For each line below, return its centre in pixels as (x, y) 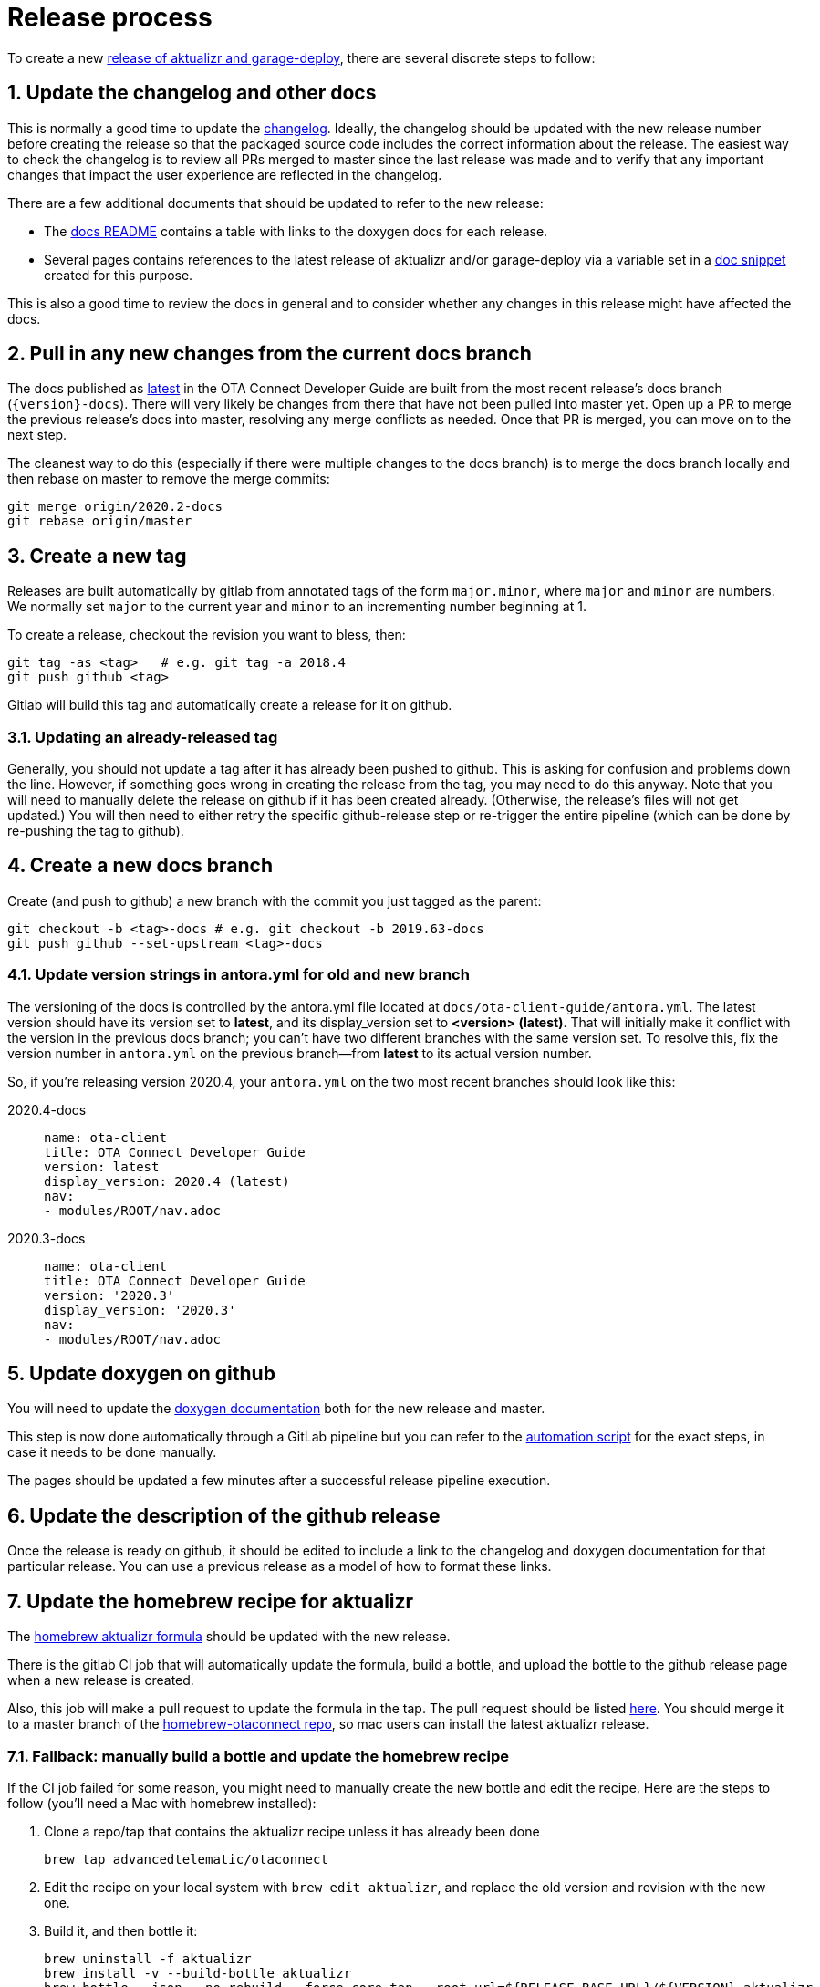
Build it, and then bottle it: (121, 1930)
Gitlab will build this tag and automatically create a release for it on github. (230, 705)
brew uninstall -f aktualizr (148, 1958)
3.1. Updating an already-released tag (143, 737)
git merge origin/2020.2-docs (115, 507)
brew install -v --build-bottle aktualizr (198, 1973)
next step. (37, 435)
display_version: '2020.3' (140, 1310)
